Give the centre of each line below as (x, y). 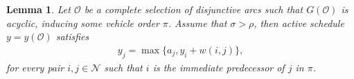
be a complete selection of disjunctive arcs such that (194, 9)
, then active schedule (299, 23)
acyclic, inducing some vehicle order (83, 23)
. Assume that (197, 23)
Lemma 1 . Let (38, 9)
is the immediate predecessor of (219, 67)
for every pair (35, 67)
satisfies (72, 36)
